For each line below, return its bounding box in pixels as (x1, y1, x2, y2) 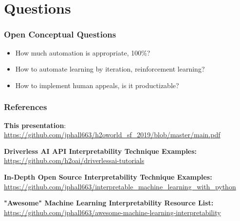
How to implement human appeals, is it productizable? (15, 80, 179, 90)
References (4, 101, 47, 113)
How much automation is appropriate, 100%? (15, 47, 150, 57)
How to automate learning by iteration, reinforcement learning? (15, 64, 205, 74)
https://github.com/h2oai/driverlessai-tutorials (4, 155, 145, 166)
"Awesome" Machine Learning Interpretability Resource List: (4, 198, 214, 208)
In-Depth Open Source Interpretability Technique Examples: (4, 171, 212, 182)
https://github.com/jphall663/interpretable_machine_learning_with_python (4, 181, 236, 191)
